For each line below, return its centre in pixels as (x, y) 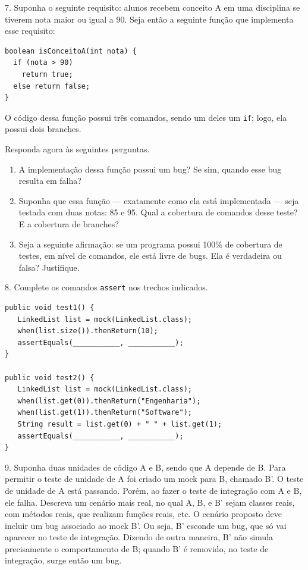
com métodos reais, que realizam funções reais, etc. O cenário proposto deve (144, 514)
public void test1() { (50, 308)
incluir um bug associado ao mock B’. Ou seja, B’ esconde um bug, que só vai (146, 525)
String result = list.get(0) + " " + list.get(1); (120, 424)
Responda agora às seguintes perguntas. (77, 149)
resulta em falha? (50, 181)
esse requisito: (30, 31)
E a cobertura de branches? (69, 223)
